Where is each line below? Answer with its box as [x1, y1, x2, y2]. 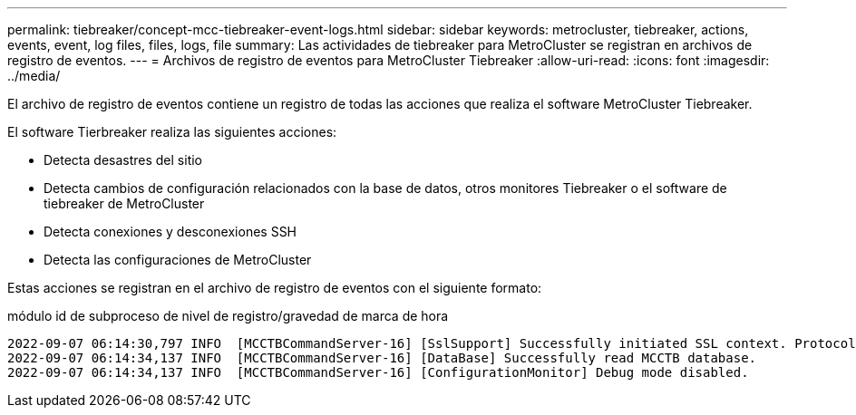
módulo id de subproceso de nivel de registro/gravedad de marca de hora [7, 308, 449, 323]
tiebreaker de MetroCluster [44, 196, 205, 211]
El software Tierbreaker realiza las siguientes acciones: [7, 124, 337, 140]
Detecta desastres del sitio [44, 152, 203, 168]
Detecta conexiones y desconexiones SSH [44, 224, 297, 239]
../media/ [7, 68, 61, 83]
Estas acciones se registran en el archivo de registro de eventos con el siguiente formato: [7, 280, 542, 295]
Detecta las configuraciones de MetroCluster [44, 252, 312, 267]
